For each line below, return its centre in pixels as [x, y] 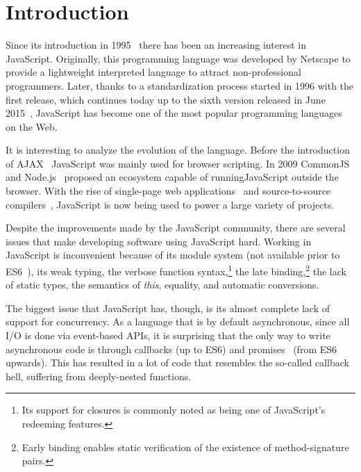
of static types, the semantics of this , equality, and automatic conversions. [162, 285]
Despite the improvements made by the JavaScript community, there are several [176, 228]
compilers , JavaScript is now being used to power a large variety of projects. [170, 204]
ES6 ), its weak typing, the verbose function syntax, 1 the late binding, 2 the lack [176, 270]
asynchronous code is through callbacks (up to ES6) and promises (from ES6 [171, 349]
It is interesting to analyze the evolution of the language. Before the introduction [178, 150]
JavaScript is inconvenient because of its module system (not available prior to [173, 255]
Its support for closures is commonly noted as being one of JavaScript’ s [174, 410]
